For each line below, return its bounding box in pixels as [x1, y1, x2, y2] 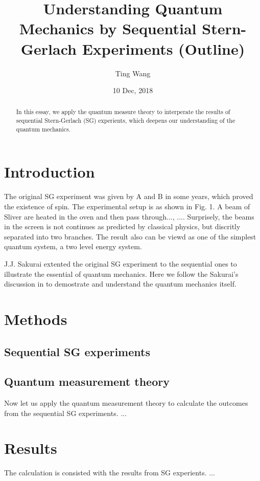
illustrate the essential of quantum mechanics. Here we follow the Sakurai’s [4, 268, 239, 279]
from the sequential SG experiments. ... [4, 407, 127, 418]
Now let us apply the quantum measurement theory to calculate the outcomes [4, 398, 248, 408]
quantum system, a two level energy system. [4, 241, 142, 252]
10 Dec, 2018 [112, 85, 153, 96]
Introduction [4, 161, 95, 182]
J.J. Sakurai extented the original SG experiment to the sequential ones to [4, 258, 237, 269]
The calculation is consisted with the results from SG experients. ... [4, 467, 215, 478]
